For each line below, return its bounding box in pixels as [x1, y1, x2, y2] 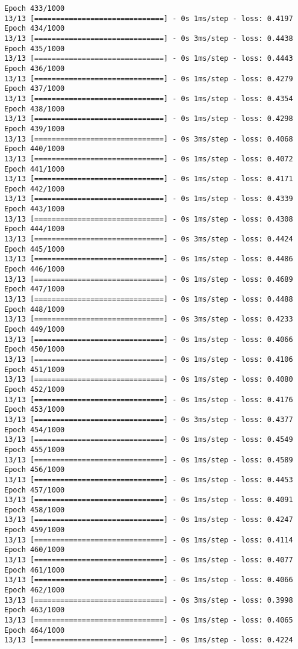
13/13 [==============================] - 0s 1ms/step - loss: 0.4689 [4, 275, 293, 284]
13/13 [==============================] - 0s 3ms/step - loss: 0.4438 [4, 34, 293, 43]
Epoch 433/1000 [4, 4, 65, 13]
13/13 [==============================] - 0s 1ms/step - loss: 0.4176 [4, 395, 293, 404]
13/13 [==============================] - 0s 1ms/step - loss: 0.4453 [4, 475, 293, 484]
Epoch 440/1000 [4, 144, 65, 154]
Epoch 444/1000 [4, 225, 65, 234]
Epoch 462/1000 [4, 586, 65, 595]
